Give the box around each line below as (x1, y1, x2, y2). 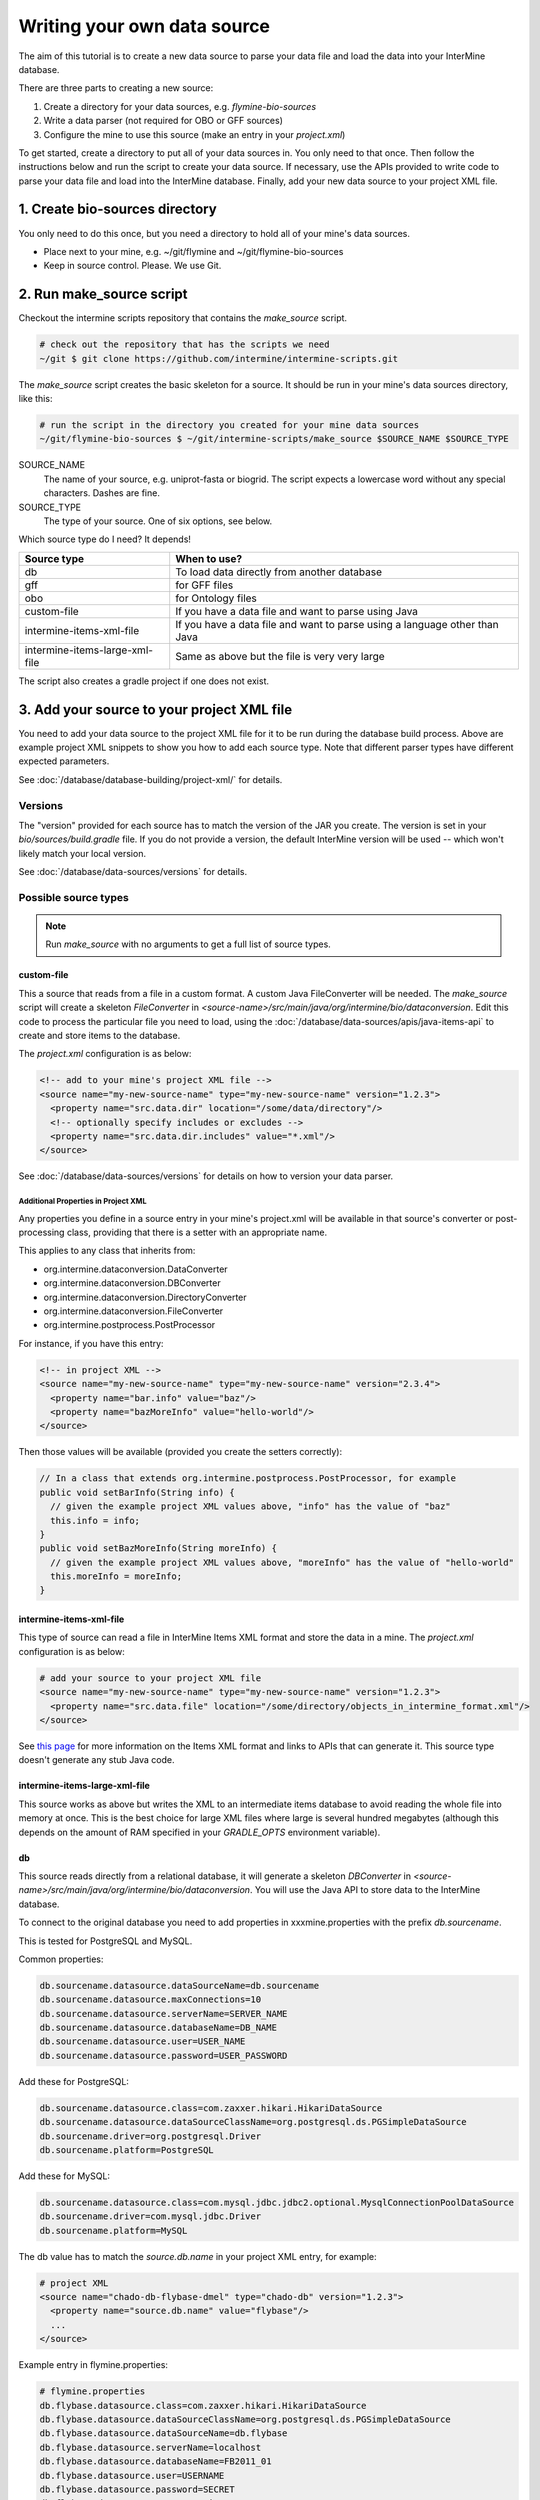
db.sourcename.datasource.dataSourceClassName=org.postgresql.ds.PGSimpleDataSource (39, 2116, 467, 2128)
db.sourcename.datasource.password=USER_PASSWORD (39, 2050, 288, 2061)
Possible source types (18, 890, 129, 904)
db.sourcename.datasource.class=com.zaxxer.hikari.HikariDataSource (39, 2102, 383, 2114)
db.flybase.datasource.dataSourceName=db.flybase (39, 2428, 288, 2439)
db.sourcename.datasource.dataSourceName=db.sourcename (39, 1980, 320, 1991)
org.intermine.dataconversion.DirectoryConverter (43, 1291, 247, 1303)
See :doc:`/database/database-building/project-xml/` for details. (18, 773, 283, 785)
